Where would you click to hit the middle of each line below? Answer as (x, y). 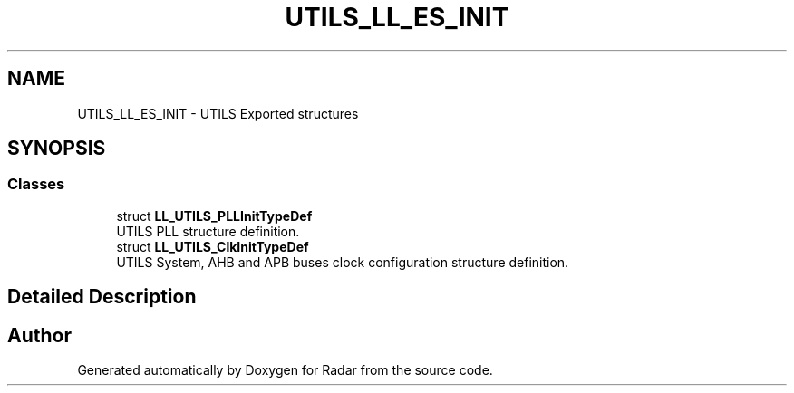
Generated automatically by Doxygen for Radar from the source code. (285, 370)
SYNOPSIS (57, 149)
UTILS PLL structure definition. (208, 231)
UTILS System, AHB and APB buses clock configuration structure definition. (343, 262)
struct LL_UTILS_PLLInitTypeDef (214, 216)
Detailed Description (102, 297)
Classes (36, 184)
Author (39, 335)
